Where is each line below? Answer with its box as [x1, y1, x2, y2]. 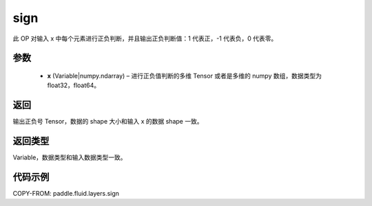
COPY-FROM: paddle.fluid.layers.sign [12, 190, 120, 198]
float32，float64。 [47, 81, 101, 89]
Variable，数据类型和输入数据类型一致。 [12, 153, 127, 161]
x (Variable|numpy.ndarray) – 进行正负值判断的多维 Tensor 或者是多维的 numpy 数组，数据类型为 [47, 71, 322, 80]
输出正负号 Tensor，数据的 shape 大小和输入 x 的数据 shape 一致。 [12, 117, 203, 126]
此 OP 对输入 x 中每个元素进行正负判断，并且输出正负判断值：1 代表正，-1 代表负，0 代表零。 [12, 34, 278, 43]
